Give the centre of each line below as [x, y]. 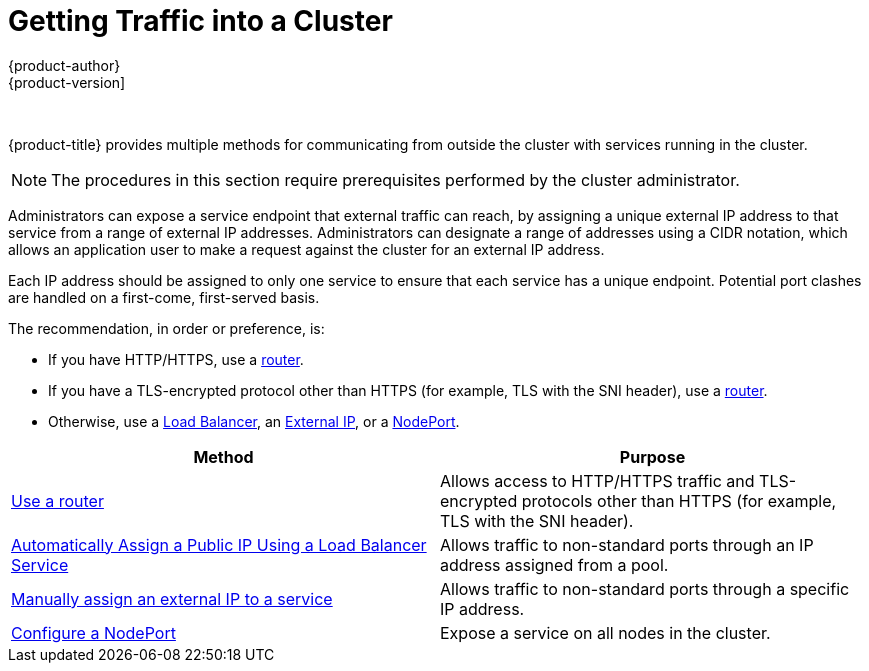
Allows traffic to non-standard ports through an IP [627, 544]
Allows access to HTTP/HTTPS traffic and [597, 480]
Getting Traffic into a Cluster [200, 21]
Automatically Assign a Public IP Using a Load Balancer [219, 544]
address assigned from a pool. [554, 564]
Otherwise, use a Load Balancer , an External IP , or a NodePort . [254, 421]
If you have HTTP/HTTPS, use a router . [176, 359]
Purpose [652, 456]
